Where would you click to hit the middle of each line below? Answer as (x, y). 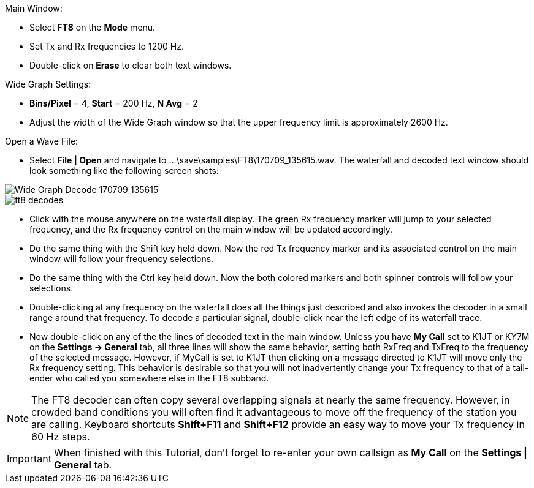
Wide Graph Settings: (48, 84)
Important (29, 459)
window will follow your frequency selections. (122, 259)
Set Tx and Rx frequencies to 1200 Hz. (107, 46)
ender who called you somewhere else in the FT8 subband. (149, 378)
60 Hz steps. (61, 437)
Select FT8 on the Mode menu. (93, 27)
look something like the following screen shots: (124, 171)
